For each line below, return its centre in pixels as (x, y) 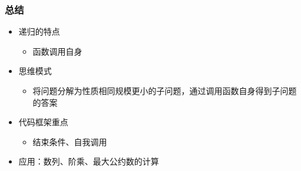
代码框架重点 (43, 122)
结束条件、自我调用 (70, 141)
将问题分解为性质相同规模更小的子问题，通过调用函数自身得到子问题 (165, 90)
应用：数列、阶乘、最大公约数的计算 (89, 161)
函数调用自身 (57, 51)
